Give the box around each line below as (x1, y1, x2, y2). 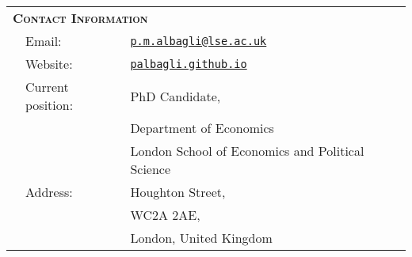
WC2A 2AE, (130, 206, 200, 224)
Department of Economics (130, 119, 274, 137)
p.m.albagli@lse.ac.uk (130, 34, 267, 47)
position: (25, 96, 74, 114)
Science (130, 160, 171, 178)
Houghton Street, (130, 183, 226, 201)
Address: (25, 183, 73, 201)
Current (25, 77, 69, 96)
